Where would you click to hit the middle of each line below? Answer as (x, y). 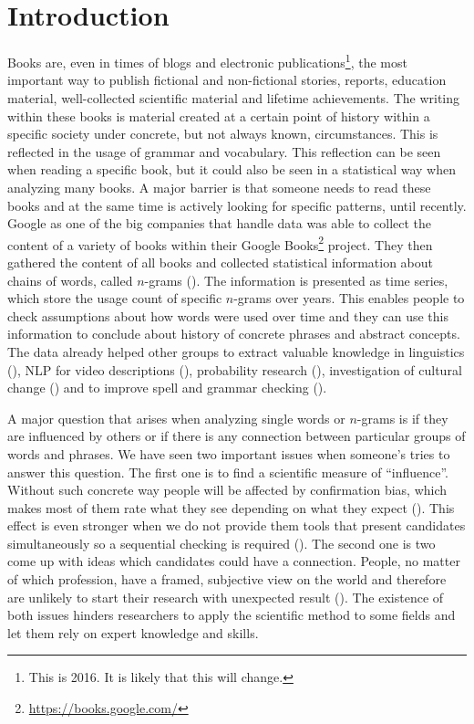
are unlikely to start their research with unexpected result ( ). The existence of (226, 597)
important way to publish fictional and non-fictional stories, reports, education (227, 80)
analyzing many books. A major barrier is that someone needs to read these (219, 187)
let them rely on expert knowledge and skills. (133, 632)
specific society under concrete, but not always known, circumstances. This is (223, 134)
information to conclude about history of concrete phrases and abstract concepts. (234, 334)
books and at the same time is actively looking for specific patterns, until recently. (237, 205)
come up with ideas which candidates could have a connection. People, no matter (234, 561)
